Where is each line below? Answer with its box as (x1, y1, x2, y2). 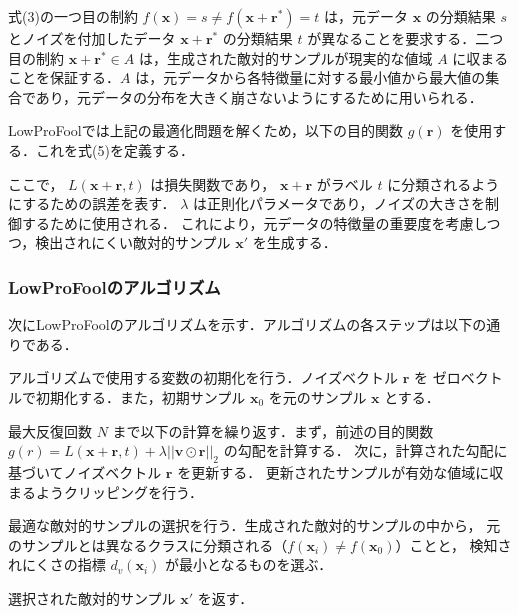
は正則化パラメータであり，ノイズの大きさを (193, 193, 486, 214)
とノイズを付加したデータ (8, 28, 176, 48)
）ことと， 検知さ (395, 534, 512, 555)
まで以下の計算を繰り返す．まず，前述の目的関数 (112, 420, 434, 441)
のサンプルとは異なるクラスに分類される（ (8, 534, 288, 555)
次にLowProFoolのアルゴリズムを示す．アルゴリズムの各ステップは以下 (8, 314, 473, 335)
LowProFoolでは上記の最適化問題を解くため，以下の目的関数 (8, 120, 404, 141)
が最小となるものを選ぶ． (165, 554, 333, 575)
